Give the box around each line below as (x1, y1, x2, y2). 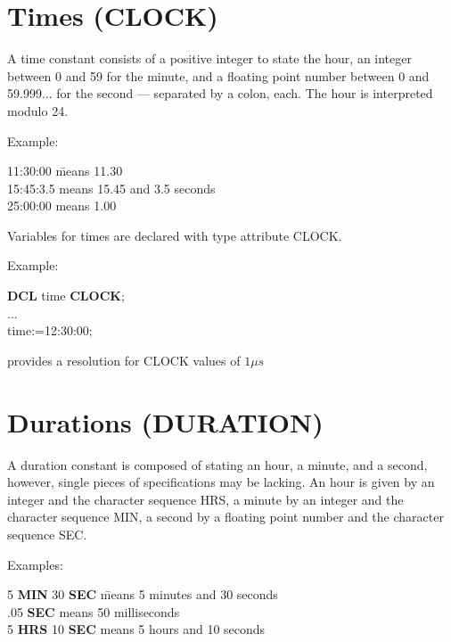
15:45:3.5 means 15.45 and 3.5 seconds (7, 178, 216, 197)
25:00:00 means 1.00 (7, 196, 117, 215)
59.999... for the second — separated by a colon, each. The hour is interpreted (7, 84, 433, 103)
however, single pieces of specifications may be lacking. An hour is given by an (7, 473, 435, 491)
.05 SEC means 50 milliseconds (7, 602, 180, 621)
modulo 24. (7, 101, 69, 119)
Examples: (7, 555, 63, 573)
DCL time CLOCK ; (7, 286, 125, 305)
